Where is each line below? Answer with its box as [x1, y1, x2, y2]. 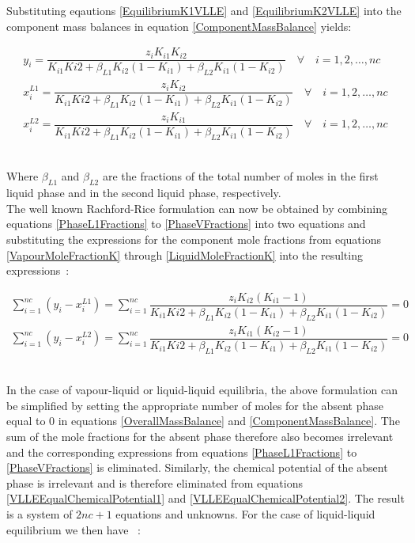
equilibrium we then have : [6, 521, 141, 537]
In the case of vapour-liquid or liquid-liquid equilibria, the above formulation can [6, 382, 398, 398]
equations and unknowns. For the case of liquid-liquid [115, 505, 375, 522]
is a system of [6, 505, 73, 522]
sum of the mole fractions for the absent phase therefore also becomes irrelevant [6, 427, 394, 444]
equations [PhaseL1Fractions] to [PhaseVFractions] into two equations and [6, 215, 366, 232]
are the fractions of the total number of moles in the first [102, 168, 379, 184]
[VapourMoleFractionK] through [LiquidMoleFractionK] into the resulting [6, 246, 363, 263]
